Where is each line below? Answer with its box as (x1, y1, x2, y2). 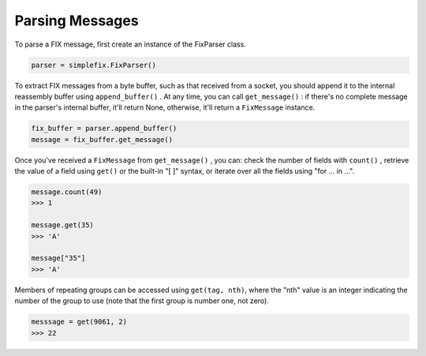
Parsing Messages (14, 12, 139, 29)
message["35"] (31, 253, 86, 263)
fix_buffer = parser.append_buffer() (31, 124, 177, 133)
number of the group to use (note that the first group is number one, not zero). (14, 296, 270, 305)
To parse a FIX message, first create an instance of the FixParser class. (14, 39, 246, 49)
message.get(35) (31, 221, 95, 230)
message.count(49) (31, 188, 103, 197)
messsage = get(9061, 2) (31, 317, 128, 327)
